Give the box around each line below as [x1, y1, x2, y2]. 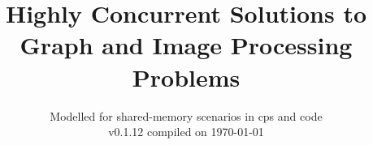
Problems [132, 60, 241, 93]
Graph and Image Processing [20, 28, 353, 62]
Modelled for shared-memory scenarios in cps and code [50, 107, 323, 124]
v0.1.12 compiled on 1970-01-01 [108, 123, 264, 140]
